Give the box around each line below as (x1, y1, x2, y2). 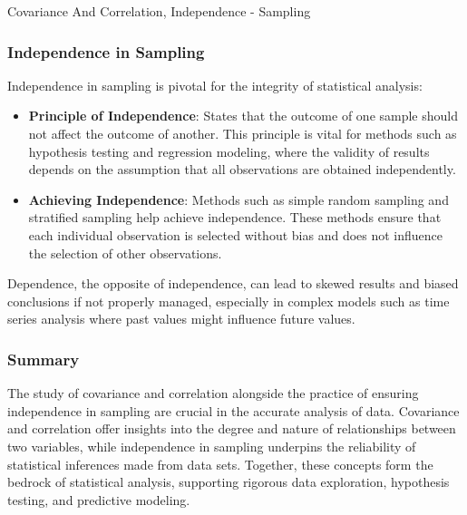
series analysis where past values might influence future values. (7, 309, 355, 328)
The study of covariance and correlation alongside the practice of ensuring (7, 384, 419, 403)
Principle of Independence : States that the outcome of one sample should (28, 106, 458, 125)
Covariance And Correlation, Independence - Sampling (7, 2, 311, 20)
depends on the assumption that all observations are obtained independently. (28, 160, 456, 179)
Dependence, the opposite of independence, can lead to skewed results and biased (7, 274, 459, 293)
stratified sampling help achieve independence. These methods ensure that (28, 208, 442, 227)
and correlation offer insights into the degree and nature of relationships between (7, 419, 456, 438)
